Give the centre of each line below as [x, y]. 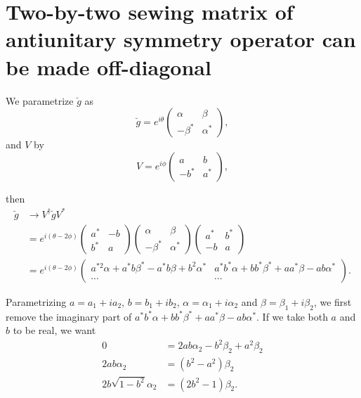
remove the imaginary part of [69, 316]
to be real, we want [54, 330]
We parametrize [40, 100]
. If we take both [292, 316]
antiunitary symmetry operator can [181, 39]
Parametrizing [36, 301]
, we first [333, 301]
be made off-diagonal [109, 66]
